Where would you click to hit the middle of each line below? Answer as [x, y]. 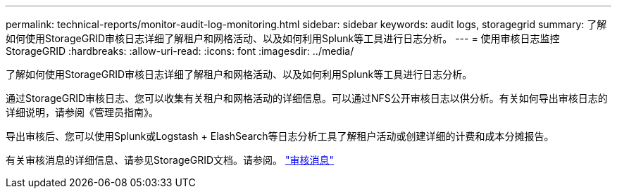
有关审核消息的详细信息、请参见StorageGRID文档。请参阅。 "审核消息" [170, 160]
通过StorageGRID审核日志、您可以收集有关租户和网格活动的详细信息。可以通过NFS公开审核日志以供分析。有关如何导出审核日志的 [307, 98]
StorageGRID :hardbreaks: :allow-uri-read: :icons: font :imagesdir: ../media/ [180, 51]
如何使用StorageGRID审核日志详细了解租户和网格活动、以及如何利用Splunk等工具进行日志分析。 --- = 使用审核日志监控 [283, 38]
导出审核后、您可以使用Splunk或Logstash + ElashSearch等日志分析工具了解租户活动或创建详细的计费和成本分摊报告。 [280, 136]
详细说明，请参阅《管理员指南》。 [82, 112]
